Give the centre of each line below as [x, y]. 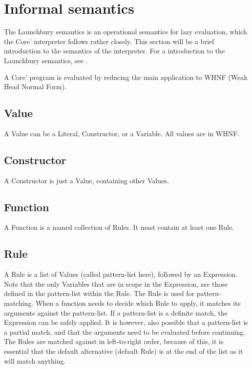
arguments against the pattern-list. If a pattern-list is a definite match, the [116, 312]
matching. [19, 303]
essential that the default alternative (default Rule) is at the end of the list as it [124, 351]
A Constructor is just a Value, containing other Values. [86, 180]
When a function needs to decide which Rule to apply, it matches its [138, 303]
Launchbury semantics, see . [46, 60]
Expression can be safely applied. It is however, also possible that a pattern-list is [126, 322]
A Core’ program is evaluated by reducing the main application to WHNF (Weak [126, 77]
